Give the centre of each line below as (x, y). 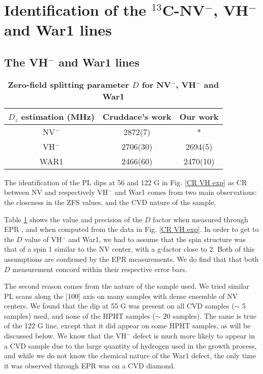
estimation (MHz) (58, 116)
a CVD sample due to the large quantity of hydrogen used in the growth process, (130, 345)
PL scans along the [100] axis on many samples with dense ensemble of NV (121, 296)
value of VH (43, 239)
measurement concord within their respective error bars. (100, 269)
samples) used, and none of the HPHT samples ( (80, 315)
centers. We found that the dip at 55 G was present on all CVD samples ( (119, 306)
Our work (199, 116)
